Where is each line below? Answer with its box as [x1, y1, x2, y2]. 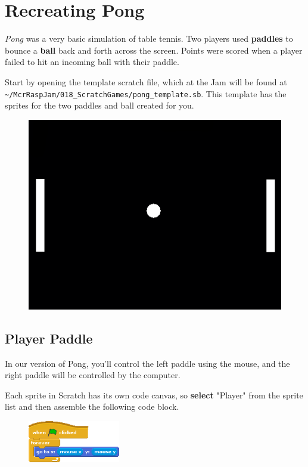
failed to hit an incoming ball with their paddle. [5, 55, 179, 68]
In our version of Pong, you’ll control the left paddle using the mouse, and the [5, 357, 290, 369]
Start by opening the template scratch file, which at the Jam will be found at [5, 75, 287, 88]
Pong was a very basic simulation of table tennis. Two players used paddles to [5, 32, 293, 45]
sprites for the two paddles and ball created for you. [5, 99, 194, 112]
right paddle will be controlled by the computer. [5, 369, 181, 381]
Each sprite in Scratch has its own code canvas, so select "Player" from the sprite [5, 388, 303, 401]
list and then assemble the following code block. [5, 400, 179, 413]
